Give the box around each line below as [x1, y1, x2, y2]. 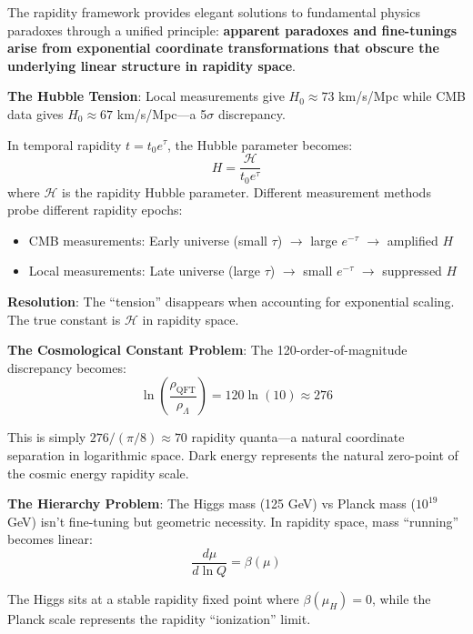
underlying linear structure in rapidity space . [7, 55, 296, 75]
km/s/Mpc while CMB [338, 86, 466, 106]
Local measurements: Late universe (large [28, 261, 261, 280]
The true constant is [7, 309, 121, 328]
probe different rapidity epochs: [7, 200, 183, 219]
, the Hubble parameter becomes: [167, 135, 353, 154]
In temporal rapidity [7, 135, 122, 154]
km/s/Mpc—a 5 [116, 104, 207, 123]
